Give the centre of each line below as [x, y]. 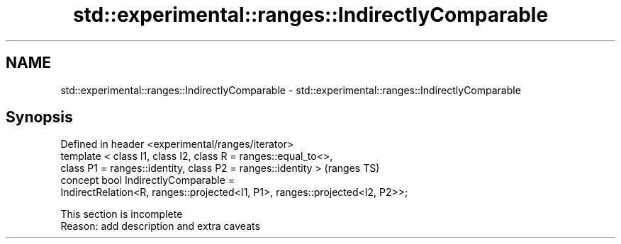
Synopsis [39, 117]
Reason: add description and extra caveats [160, 226]
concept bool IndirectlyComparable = [148, 180]
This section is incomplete [122, 214]
